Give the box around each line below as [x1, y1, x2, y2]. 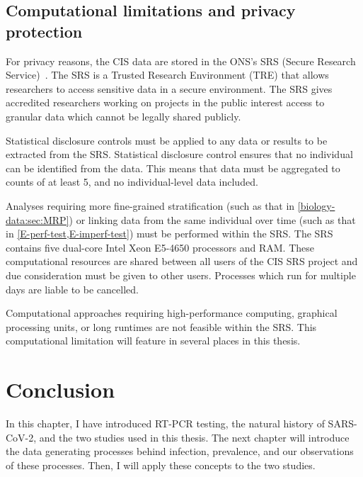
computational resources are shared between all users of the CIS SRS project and [6, 254, 358, 269]
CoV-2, [6, 430, 37, 444]
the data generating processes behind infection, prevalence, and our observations [6, 444, 354, 459]
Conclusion [6, 375, 115, 404]
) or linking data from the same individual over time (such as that [69, 212, 356, 227]
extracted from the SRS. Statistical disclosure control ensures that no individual [6, 147, 353, 162]
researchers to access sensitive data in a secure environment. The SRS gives [6, 81, 333, 96]
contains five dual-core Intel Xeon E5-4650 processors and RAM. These [6, 240, 315, 254]
